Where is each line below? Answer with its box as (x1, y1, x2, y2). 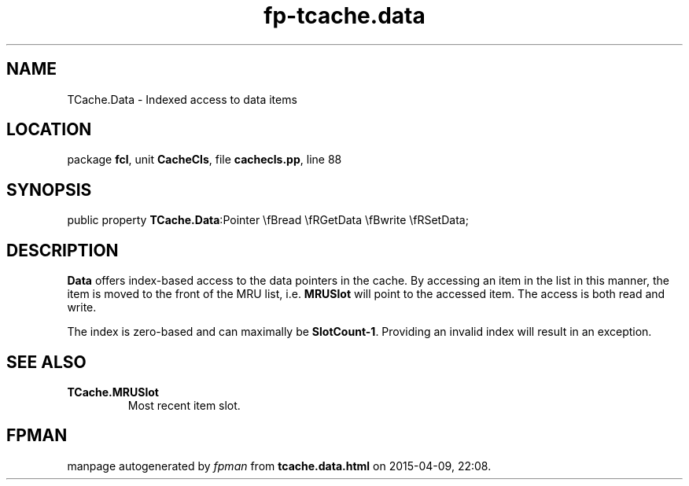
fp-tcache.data (263, 2, 426, 29)
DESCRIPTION (6, 240, 119, 260)
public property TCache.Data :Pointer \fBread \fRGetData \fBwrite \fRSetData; (67, 213, 469, 227)
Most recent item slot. (127, 398, 241, 412)
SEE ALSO (6, 352, 87, 372)
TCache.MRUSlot (67, 385, 159, 399)
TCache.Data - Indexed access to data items (67, 92, 297, 106)
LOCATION (6, 120, 92, 140)
